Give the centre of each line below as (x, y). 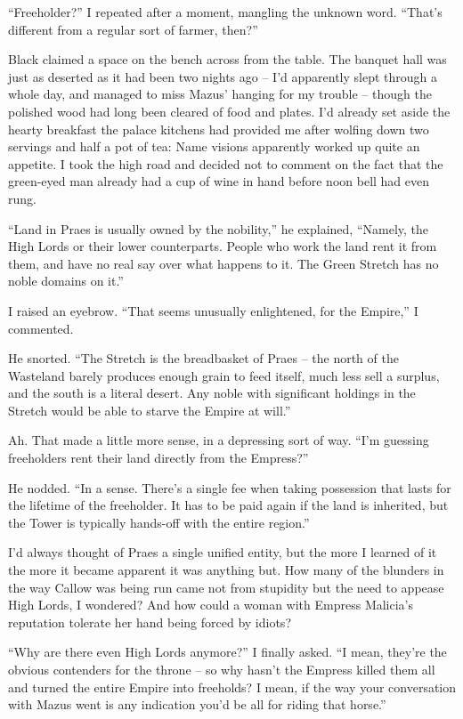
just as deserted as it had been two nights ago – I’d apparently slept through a (223, 76)
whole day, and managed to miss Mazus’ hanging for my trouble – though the (220, 94)
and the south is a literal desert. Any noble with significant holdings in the (212, 393)
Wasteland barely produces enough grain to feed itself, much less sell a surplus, (224, 375)
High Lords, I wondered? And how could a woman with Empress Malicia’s (211, 605)
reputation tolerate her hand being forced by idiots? (150, 622)
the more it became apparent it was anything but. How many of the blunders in (226, 570)
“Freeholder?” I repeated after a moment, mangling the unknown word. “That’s (225, 12)
